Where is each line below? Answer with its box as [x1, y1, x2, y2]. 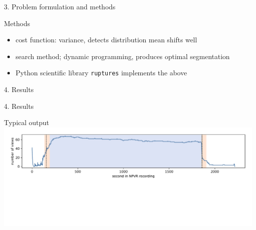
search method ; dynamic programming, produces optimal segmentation [15, 51, 230, 61]
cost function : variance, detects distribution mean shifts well [15, 34, 197, 45]
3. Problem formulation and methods [4, 1, 116, 11]
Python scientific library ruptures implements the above [15, 67, 187, 78]
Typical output [4, 117, 49, 128]
